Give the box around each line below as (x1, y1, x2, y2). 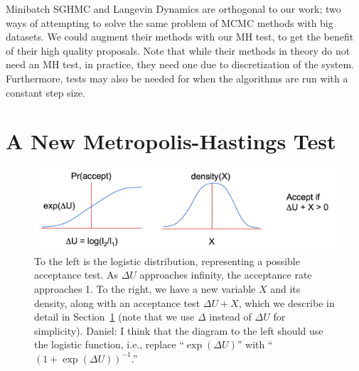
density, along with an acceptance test (34, 295, 200, 310)
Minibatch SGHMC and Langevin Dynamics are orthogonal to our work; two (6, 1, 341, 16)
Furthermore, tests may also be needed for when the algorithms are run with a (6, 70, 348, 85)
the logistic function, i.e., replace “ (34, 337, 184, 352)
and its (270, 281, 301, 296)
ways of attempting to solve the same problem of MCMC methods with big (6, 15, 333, 30)
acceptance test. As (34, 267, 118, 282)
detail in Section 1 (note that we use (34, 309, 195, 324)
